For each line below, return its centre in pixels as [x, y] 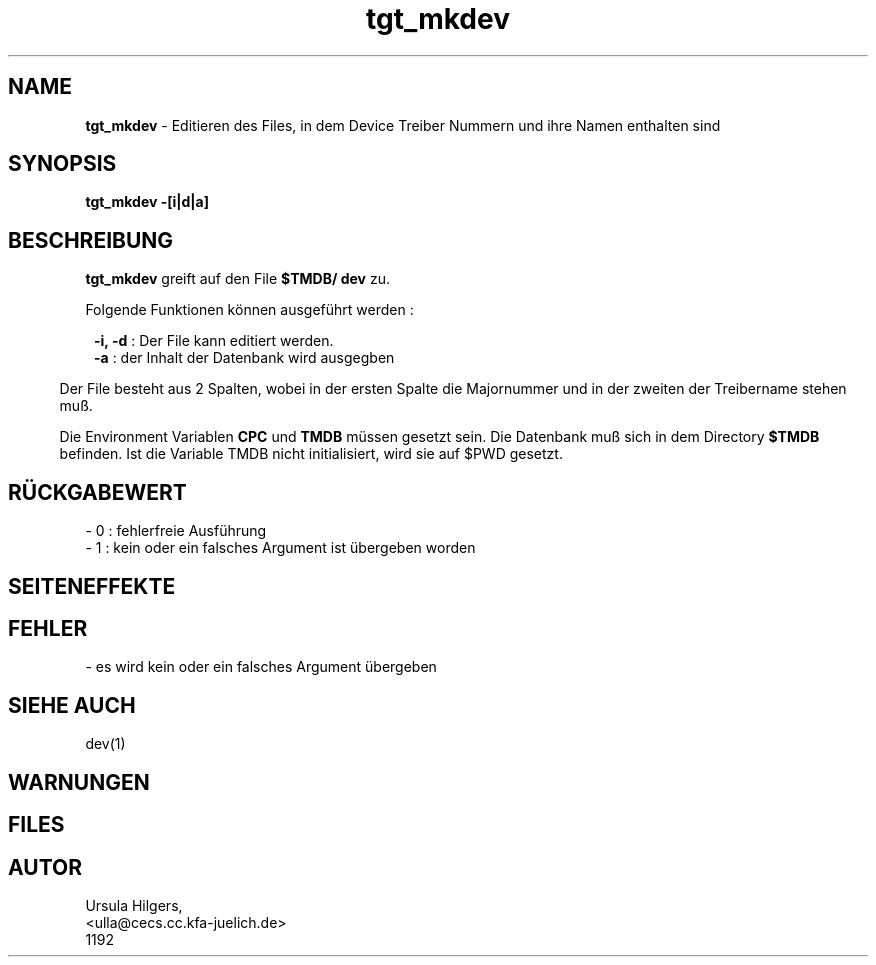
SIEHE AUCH [72, 705]
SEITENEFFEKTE [92, 586]
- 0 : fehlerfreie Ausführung [176, 531]
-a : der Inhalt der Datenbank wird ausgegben [244, 358]
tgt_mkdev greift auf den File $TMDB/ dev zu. [237, 279]
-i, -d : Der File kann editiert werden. [214, 341]
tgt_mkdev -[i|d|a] [147, 202]
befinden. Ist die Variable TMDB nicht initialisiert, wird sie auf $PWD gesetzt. [311, 454]
